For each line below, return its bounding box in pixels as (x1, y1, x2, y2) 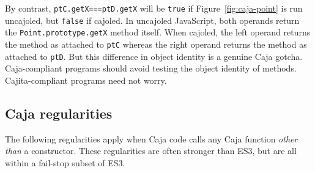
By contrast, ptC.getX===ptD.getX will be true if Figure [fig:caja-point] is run (5, 2, 303, 14)
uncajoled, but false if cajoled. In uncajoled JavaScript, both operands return (5, 13, 300, 26)
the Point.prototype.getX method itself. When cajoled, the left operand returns (5, 26, 311, 39)
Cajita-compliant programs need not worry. (5, 73, 167, 86)
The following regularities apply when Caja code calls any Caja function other (5, 132, 298, 145)
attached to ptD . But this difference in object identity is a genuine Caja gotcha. (5, 50, 303, 62)
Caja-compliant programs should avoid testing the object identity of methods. (5, 62, 297, 75)
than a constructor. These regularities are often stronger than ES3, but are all (5, 144, 297, 157)
